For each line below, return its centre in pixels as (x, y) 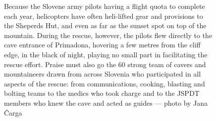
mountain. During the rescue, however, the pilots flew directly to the (108, 35)
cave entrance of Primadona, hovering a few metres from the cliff (102, 45)
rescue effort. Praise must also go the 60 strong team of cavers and (105, 64)
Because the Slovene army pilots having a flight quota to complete (105, 6)
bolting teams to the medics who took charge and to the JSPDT (102, 93)
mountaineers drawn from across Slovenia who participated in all (103, 74)
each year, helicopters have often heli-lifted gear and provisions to (104, 16)
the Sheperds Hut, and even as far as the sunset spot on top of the (105, 25)
